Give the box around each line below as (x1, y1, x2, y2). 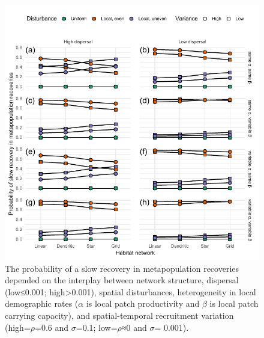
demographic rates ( (5, 297, 79, 310)
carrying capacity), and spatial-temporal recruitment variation (5, 309, 234, 321)
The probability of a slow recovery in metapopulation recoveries (5, 262, 239, 274)
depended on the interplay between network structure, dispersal (5, 274, 239, 286)
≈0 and (121, 321, 147, 333)
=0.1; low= (76, 321, 118, 333)
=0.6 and (35, 321, 69, 333)
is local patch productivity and (86, 297, 200, 310)
